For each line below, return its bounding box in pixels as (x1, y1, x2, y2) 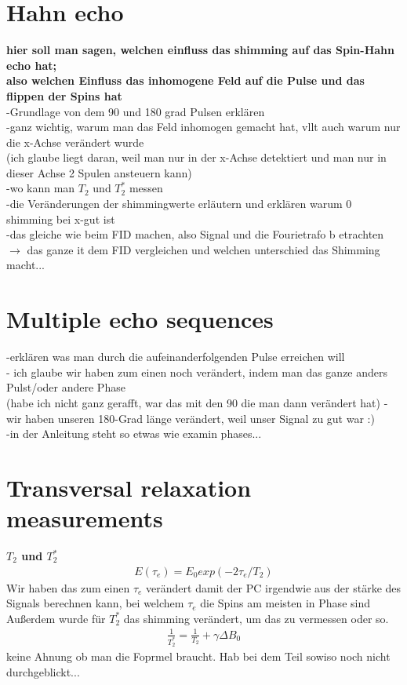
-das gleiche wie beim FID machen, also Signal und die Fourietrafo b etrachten (6, 226, 384, 242)
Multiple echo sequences (6, 303, 274, 335)
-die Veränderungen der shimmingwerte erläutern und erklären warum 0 (6, 195, 352, 212)
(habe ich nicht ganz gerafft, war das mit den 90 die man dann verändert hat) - (6, 394, 388, 410)
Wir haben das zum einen (6, 579, 130, 596)
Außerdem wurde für (6, 610, 106, 626)
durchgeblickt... (6, 663, 80, 680)
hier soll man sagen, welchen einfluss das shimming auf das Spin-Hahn (6, 42, 394, 58)
